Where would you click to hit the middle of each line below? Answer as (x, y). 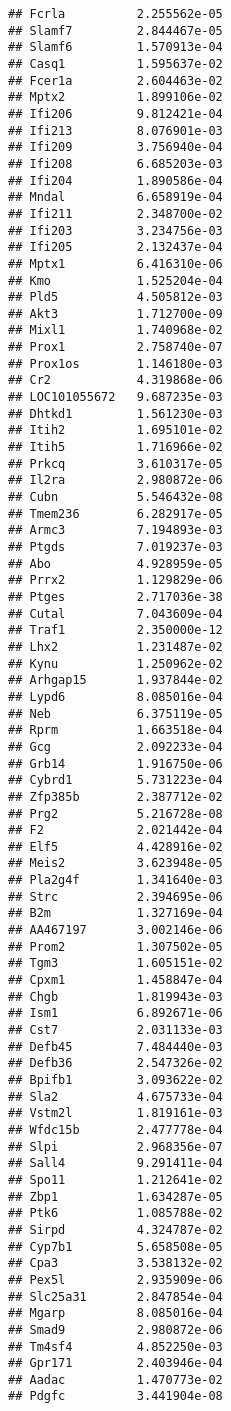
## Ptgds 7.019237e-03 (115, 547)
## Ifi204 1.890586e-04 (115, 180)
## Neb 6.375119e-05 (115, 713)
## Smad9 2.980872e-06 (115, 1329)
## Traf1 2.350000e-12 (115, 630)
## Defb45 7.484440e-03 (115, 1046)
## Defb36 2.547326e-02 (115, 1063)
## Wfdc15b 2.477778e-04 (115, 1129)
